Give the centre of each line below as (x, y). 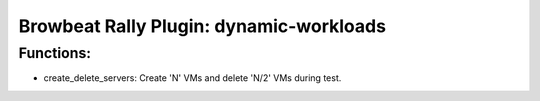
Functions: (55, 53)
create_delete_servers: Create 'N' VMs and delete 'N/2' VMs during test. (192, 78)
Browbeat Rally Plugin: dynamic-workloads (202, 26)
